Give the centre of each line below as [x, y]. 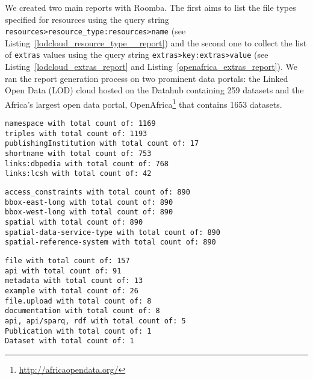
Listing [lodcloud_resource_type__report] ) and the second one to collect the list [156, 42]
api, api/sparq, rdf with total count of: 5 [95, 321]
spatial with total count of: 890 [74, 223]
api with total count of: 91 [63, 271]
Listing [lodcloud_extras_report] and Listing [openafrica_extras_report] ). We [151, 67]
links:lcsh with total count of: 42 [78, 174]
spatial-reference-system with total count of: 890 [110, 242]
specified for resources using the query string [87, 19]
